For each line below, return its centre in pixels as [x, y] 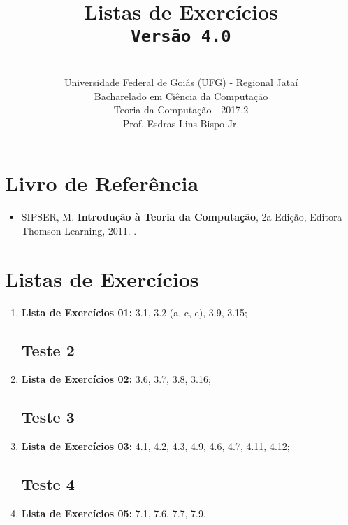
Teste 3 [48, 417]
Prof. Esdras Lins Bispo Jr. [181, 123]
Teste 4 [48, 484]
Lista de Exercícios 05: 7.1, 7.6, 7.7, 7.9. [114, 513]
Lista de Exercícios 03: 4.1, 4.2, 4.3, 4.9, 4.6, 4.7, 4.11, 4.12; [155, 446]
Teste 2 [48, 350]
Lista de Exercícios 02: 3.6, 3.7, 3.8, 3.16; [116, 379]
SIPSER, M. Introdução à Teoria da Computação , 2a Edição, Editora [182, 217]
